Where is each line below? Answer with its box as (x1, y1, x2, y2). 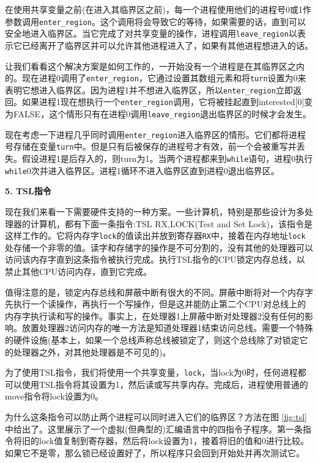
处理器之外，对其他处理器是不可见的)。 (13, 345, 171, 358)
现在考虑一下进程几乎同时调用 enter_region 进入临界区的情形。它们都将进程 (5, 128, 306, 140)
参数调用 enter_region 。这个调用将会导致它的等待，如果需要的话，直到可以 (5, 15, 306, 27)
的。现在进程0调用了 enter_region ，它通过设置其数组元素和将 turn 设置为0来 (5, 71, 306, 84)
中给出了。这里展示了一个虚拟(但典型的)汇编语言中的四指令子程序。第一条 (5, 422, 303, 435)
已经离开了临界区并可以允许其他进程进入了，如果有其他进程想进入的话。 (21, 38, 313, 51)
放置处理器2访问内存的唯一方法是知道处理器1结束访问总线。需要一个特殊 (21, 321, 313, 334)
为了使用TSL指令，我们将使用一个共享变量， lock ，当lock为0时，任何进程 (5, 366, 298, 379)
